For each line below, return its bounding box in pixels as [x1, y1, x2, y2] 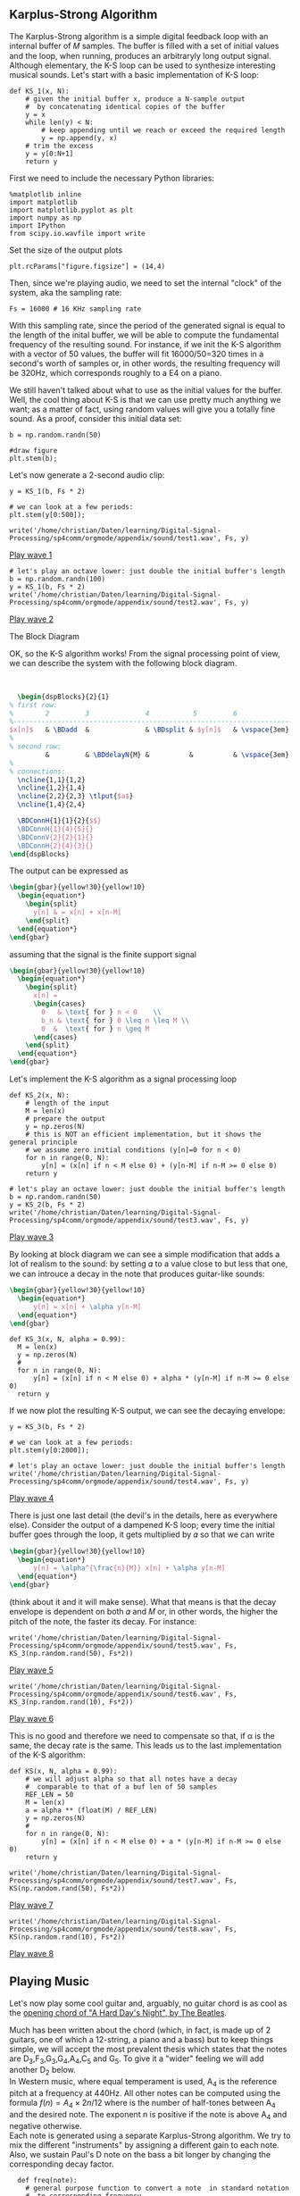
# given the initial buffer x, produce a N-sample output [25, 94, 246, 104]
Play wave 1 [9, 549, 53, 560]
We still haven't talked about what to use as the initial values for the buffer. [9, 384, 283, 396]
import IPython [9, 221, 66, 230]
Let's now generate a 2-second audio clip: [9, 469, 165, 480]
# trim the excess [25, 141, 94, 150]
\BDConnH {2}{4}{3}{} [17, 841, 94, 850]
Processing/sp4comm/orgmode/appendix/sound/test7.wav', [9, 1875, 221, 1885]
